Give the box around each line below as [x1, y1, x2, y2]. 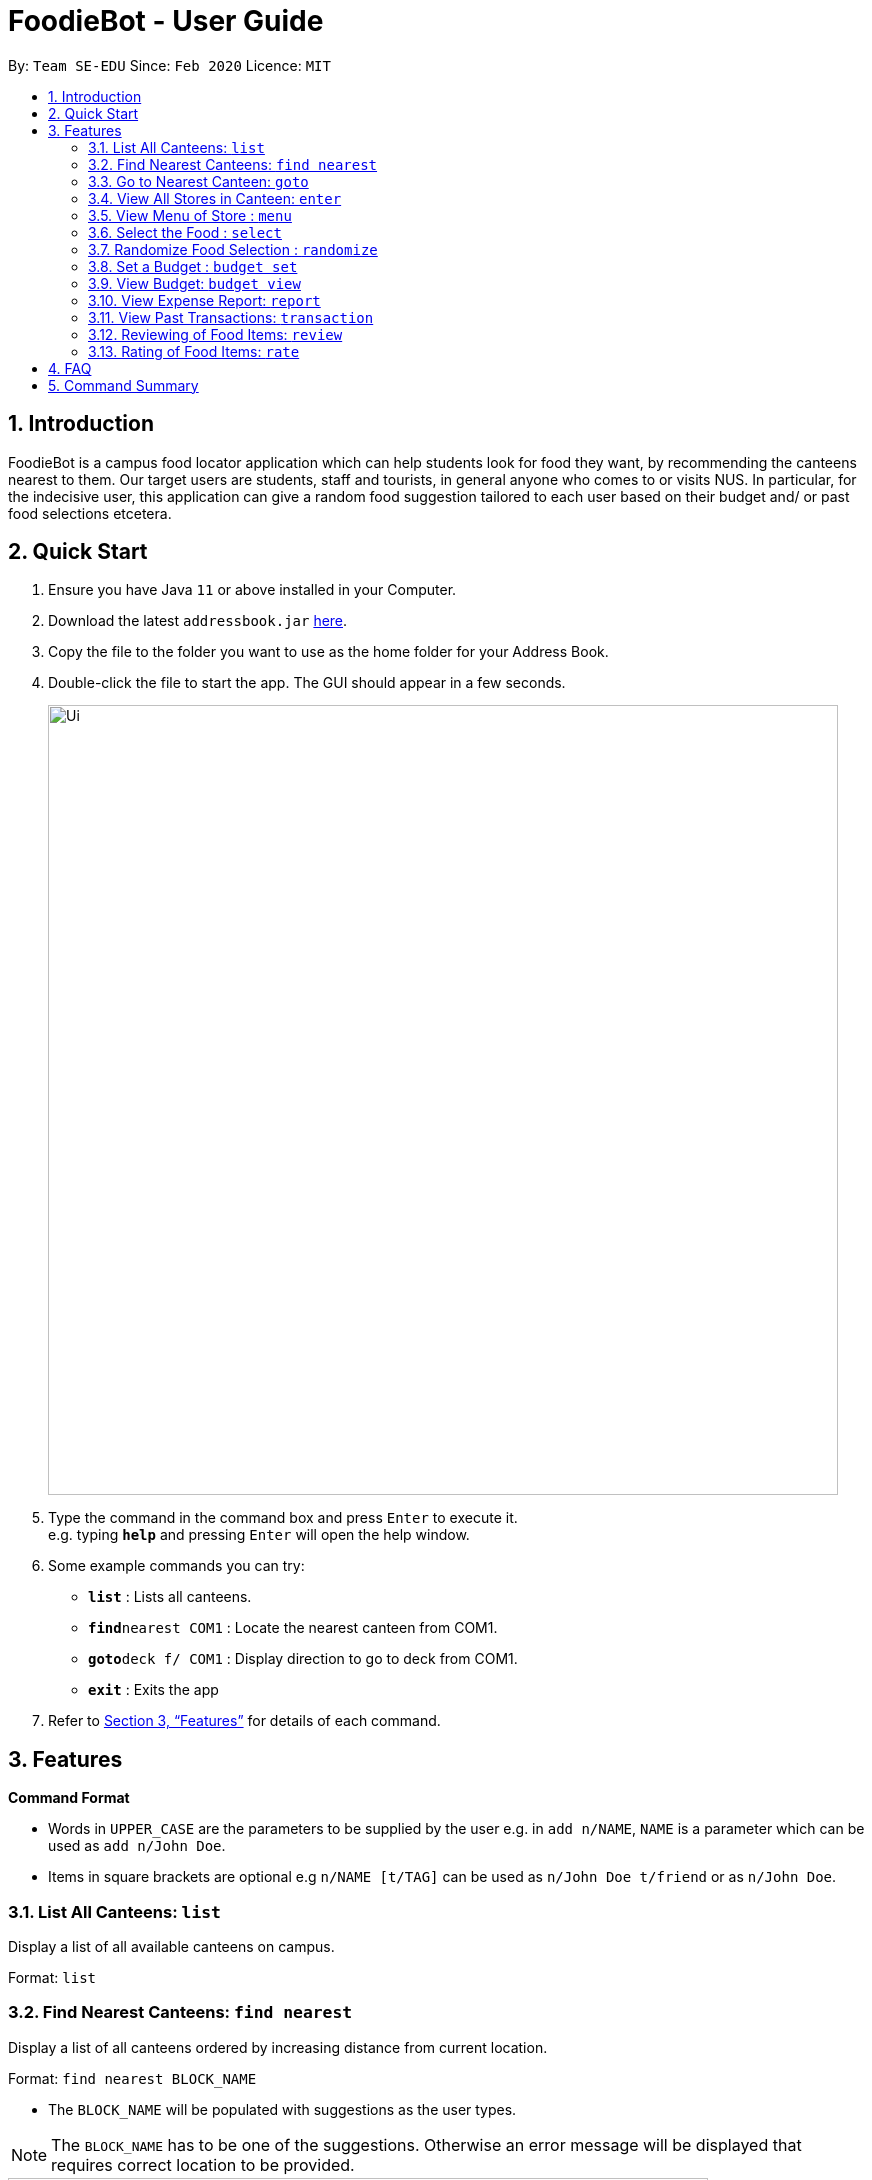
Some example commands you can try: [48, 1557, 305, 1575]
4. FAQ [48, 359, 92, 377]
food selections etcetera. [8, 504, 172, 522]
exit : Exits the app [88, 1681, 219, 1699]
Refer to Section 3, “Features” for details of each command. [48, 1712, 441, 1730]
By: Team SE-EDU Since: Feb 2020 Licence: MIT [8, 56, 331, 74]
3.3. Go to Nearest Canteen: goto [88, 172, 309, 190]
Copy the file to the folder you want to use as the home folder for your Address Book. [48, 643, 609, 661]
